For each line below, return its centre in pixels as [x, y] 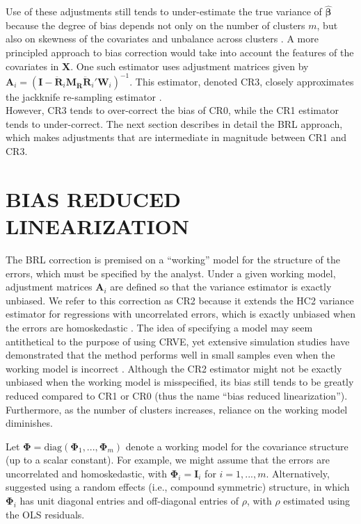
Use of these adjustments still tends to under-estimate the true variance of [164, 11]
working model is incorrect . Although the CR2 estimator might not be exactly [174, 368]
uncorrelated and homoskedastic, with [87, 473]
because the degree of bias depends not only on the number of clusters [155, 25]
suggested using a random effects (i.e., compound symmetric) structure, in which [178, 487]
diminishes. [29, 423]
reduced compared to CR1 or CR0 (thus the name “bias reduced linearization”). [177, 395]
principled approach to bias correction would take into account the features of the [180, 52]
